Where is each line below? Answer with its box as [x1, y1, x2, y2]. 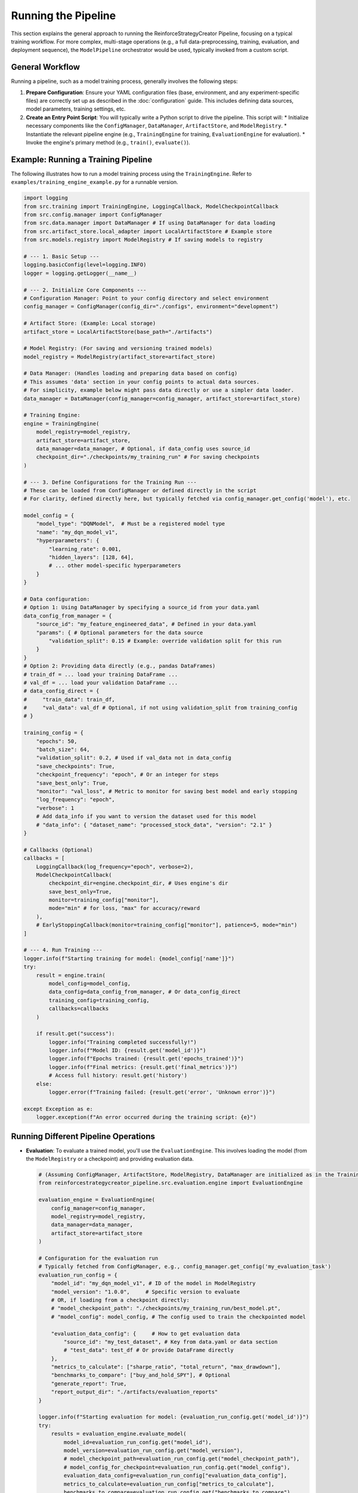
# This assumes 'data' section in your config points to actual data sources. [23, 378, 260, 385]
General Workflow [11, 62, 81, 72]
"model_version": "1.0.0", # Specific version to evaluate [51, 1288, 240, 1295]
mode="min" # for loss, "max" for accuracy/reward [48, 905, 200, 912]
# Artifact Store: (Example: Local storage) [23, 320, 156, 327]
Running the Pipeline [11, 9, 116, 22]
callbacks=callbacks [48, 1005, 109, 1012]
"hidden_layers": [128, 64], [48, 554, 134, 561]
